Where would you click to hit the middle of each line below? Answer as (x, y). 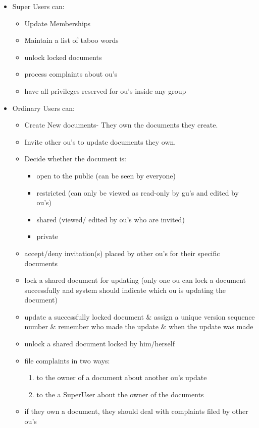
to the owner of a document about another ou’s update (122, 377)
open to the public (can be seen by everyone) (106, 175)
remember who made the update (108, 326)
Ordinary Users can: (43, 108)
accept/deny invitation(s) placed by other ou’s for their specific (122, 253)
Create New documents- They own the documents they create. (121, 125)
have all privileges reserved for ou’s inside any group (105, 90)
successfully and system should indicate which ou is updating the (125, 290)
